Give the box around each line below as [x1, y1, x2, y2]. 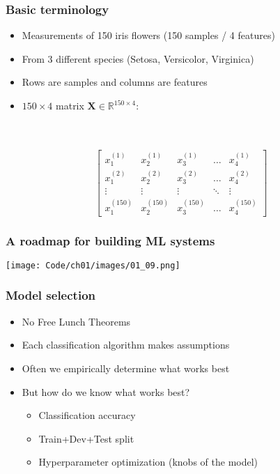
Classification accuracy [38, 408, 136, 422]
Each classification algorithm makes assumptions [22, 337, 230, 352]
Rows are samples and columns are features [22, 75, 208, 89]
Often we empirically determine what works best [22, 360, 230, 375]
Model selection [6, 286, 95, 304]
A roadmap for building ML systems [6, 231, 215, 249]
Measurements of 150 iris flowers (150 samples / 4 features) [22, 28, 275, 43]
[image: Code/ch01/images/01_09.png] [6, 260, 180, 270]
